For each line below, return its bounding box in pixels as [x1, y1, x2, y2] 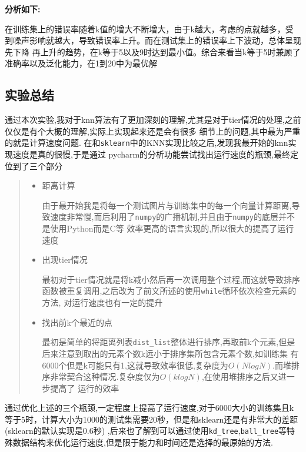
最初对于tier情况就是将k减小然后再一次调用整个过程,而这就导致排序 [42, 273, 300, 285]
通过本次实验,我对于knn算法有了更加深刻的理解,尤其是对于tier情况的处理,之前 [5, 113, 301, 126]
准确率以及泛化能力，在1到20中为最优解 [5, 57, 157, 69]
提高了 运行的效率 [50, 381, 119, 394]
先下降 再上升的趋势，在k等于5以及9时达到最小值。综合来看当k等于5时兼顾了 [5, 45, 301, 58]
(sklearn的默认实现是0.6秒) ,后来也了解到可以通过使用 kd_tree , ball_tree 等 [5, 424, 287, 437]
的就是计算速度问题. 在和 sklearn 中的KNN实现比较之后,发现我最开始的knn [5, 136, 288, 149]
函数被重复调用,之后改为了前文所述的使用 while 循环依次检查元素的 [42, 284, 297, 297]
